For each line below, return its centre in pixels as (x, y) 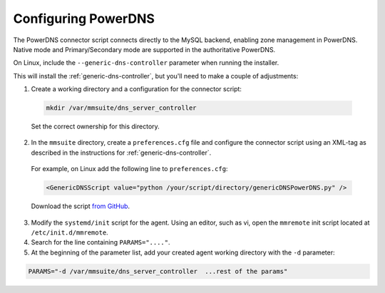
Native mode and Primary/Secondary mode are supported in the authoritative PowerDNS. (144, 49)
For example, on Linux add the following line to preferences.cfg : (129, 169)
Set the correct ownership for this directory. (95, 127)
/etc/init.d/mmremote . (70, 232)
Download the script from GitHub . (81, 206)
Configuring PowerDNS (84, 19)
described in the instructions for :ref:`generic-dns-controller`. (121, 153)
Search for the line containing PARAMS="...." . (101, 242)
